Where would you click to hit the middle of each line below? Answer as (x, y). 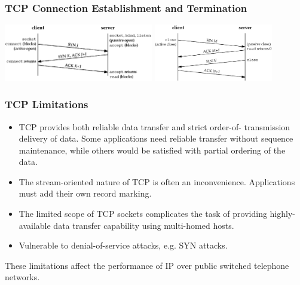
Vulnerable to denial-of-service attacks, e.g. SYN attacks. (123, 245)
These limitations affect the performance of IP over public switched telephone (147, 265)
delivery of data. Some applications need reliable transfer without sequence (156, 138)
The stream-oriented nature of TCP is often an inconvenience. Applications (157, 181)
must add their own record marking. (85, 193)
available (35, 225)
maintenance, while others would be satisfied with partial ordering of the (152, 150)
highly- (282, 214)
